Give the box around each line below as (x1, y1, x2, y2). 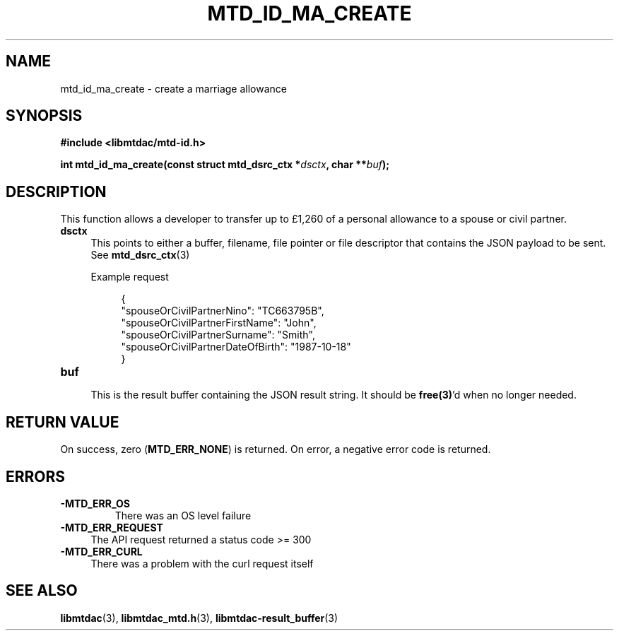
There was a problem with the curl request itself (90, 557, 314, 570)
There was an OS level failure (114, 509, 252, 522)
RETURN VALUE (6, 413, 119, 431)
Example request (90, 271, 169, 283)
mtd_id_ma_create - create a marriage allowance (60, 82, 288, 95)
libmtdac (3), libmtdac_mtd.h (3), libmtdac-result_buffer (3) (60, 611, 338, 624)
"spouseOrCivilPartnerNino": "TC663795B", (121, 305, 324, 317)
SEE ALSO (6, 582, 78, 600)
